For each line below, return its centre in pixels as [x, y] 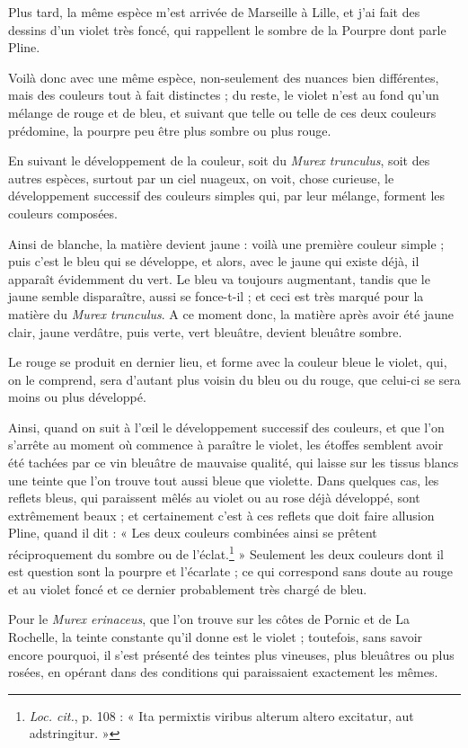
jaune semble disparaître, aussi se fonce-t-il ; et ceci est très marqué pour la [216, 296]
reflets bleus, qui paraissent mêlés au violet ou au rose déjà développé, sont [214, 498]
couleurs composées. [63, 213]
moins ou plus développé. [77, 397]
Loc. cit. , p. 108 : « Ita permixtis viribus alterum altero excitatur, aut [221, 715]
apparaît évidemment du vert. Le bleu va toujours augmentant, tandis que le [219, 278]
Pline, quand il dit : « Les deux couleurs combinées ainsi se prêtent [193, 533]
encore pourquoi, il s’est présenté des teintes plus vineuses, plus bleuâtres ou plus [231, 654]
